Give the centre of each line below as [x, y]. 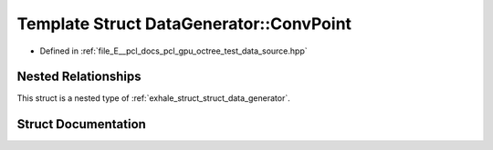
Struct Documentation [81, 124]
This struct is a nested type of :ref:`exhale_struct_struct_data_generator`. [154, 98]
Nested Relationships [79, 77]
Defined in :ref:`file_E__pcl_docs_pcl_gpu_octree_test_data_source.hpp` [173, 51]
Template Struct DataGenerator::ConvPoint [184, 24]
